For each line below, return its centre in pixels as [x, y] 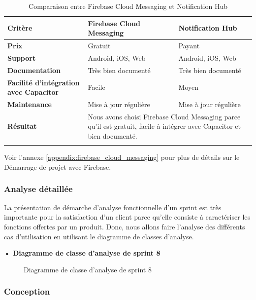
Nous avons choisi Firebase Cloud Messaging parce [164, 116]
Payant [189, 46]
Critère [20, 28]
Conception [27, 291]
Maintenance [30, 104]
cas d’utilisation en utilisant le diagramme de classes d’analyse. [99, 236]
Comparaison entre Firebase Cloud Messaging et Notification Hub [128, 6]
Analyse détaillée [38, 189]
